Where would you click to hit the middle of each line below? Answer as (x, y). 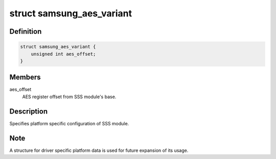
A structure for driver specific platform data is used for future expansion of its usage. (99, 150)
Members (25, 77)
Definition (26, 31)
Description (29, 111)
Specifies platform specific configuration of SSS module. (69, 123)
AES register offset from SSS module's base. (69, 97)
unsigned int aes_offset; (63, 54)
